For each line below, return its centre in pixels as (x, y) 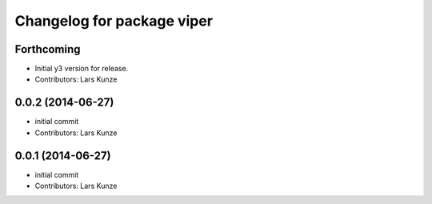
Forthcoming (48, 49)
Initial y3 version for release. (82, 69)
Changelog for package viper (114, 21)
